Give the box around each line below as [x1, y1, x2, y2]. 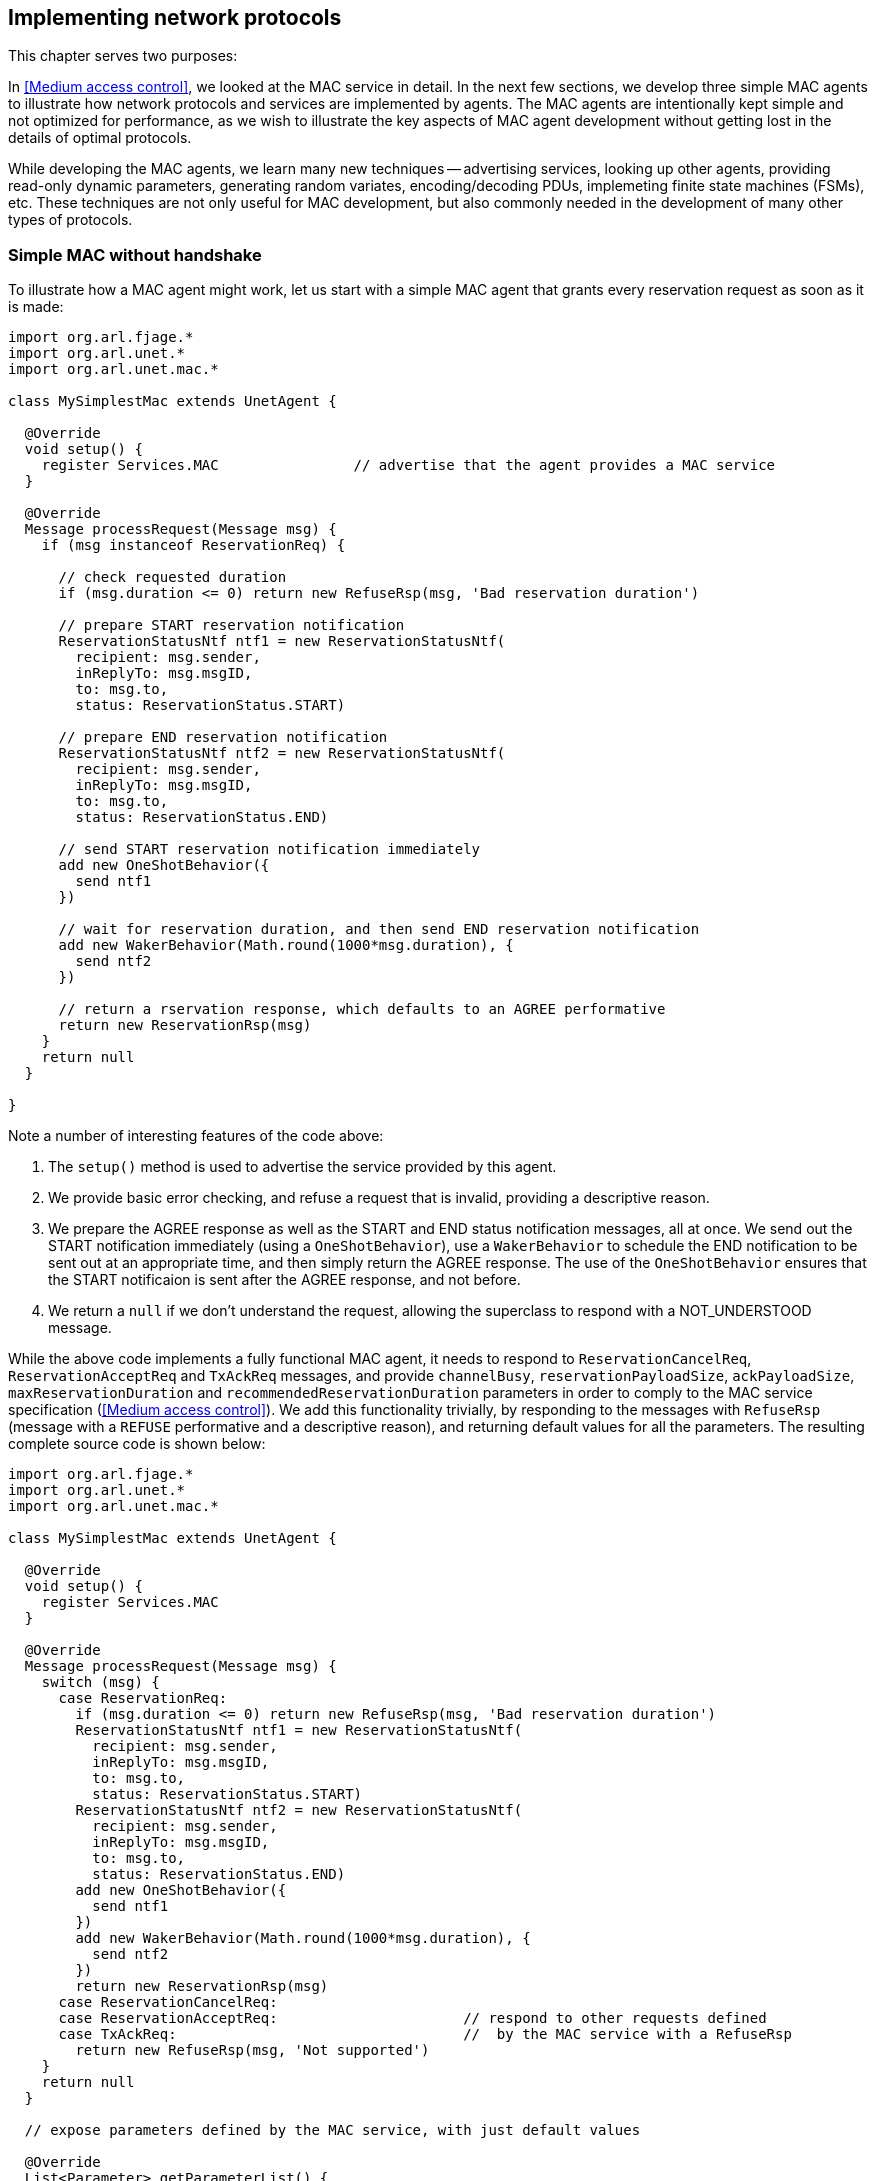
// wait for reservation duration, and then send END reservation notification [58, 921, 700, 938]
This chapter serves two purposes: [8, 47, 238, 65]
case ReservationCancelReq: [58, 1994, 278, 2011]
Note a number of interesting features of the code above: [8, 1127, 384, 1145]
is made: [8, 298, 64, 316]
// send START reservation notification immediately [58, 841, 481, 858]
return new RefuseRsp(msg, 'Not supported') [75, 2042, 430, 2059]
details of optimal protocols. [8, 129, 192, 147]
